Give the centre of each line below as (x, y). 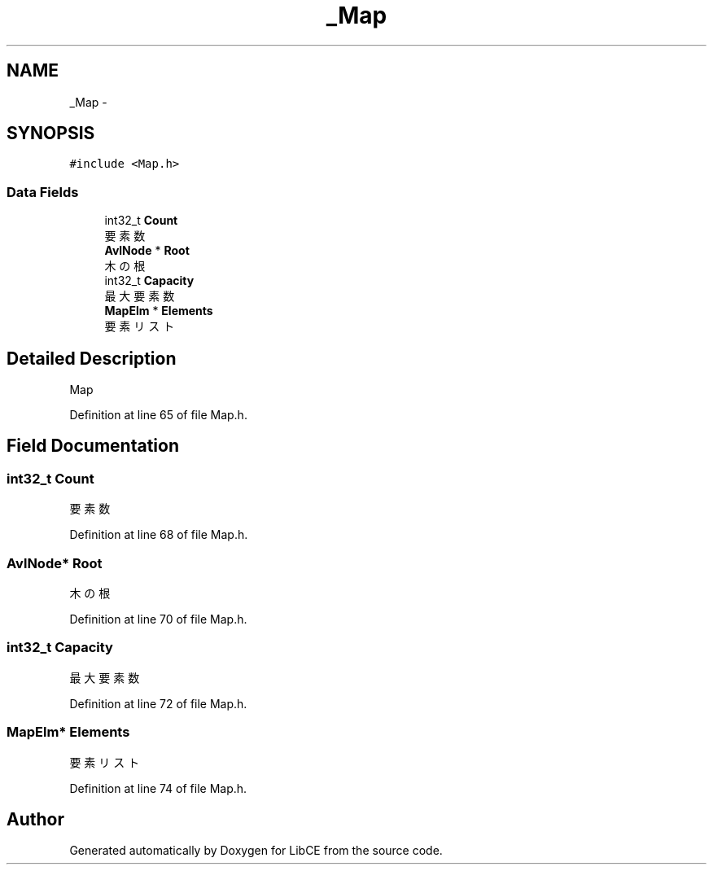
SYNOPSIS (51, 133)
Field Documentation (93, 446)
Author (35, 819)
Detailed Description (92, 358)
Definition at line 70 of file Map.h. (158, 619)
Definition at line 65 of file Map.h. (158, 415)
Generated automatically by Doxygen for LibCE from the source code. (256, 851)
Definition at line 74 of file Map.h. (158, 788)
